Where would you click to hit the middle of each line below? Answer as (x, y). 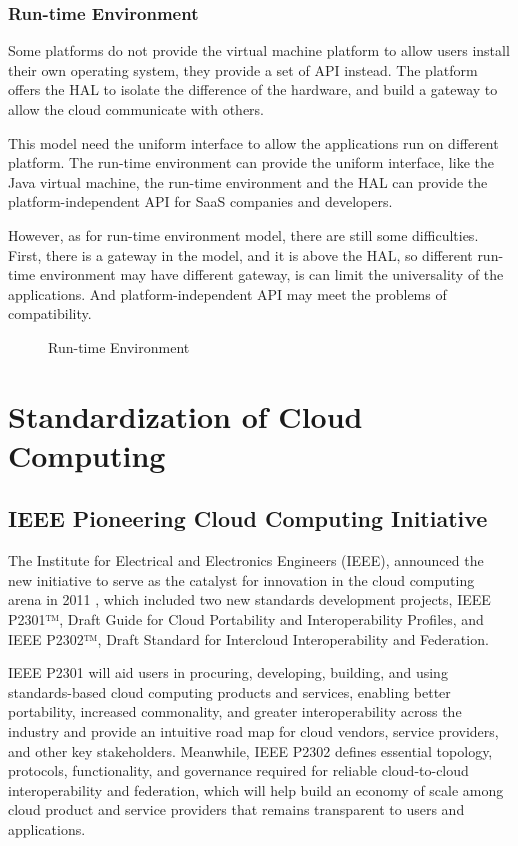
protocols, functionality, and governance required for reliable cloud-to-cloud (238, 770)
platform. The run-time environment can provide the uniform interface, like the (251, 162)
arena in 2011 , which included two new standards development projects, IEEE (249, 599)
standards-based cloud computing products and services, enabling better (229, 691)
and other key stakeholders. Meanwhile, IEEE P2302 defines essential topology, (250, 750)
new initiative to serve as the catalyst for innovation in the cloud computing (241, 579)
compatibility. (50, 313)
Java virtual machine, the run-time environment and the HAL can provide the (248, 181)
